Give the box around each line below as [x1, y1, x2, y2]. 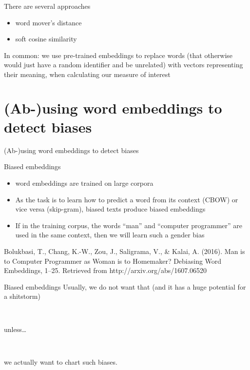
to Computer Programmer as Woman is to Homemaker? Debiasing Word [4, 255, 222, 266]
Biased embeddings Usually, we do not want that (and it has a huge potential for [4, 281, 246, 292]
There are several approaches [4, 1, 91, 11]
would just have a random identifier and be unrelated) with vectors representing [4, 59, 243, 70]
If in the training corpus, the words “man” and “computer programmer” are [15, 220, 242, 230]
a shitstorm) [4, 291, 40, 301]
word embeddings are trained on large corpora [15, 178, 154, 188]
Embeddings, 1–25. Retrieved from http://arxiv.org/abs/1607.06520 [4, 265, 207, 275]
